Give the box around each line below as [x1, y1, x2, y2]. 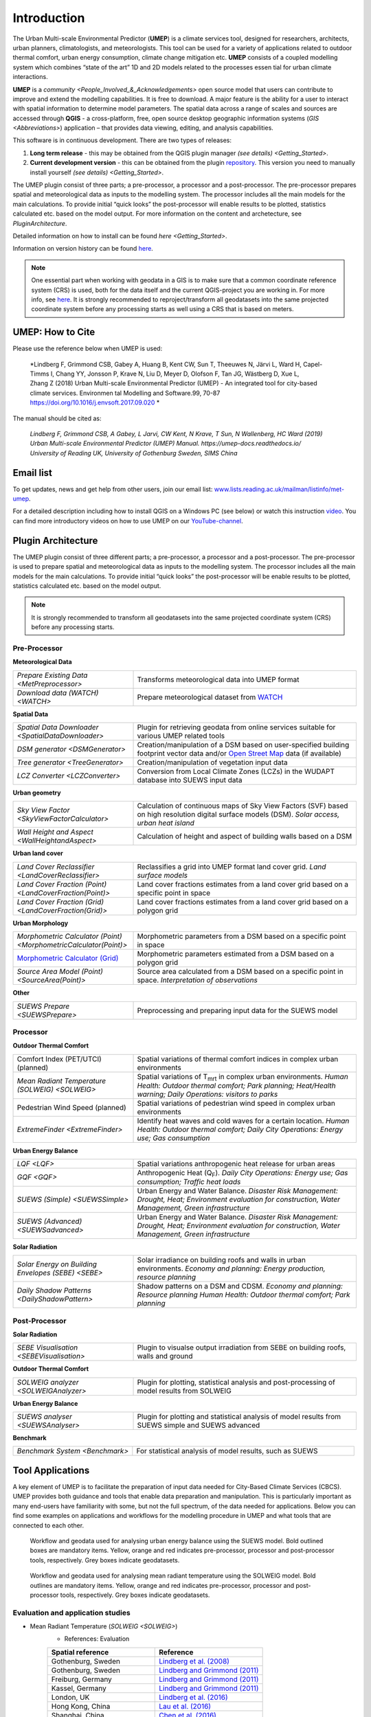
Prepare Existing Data [16, 670, 88, 680]
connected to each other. [12, 1521, 85, 1530]
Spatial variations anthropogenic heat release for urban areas [137, 1159, 336, 1168]
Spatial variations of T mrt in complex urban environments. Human [137, 1071, 348, 1082]
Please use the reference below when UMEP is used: [12, 344, 163, 353]
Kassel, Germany [51, 1683, 106, 1693]
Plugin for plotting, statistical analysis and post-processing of [137, 1377, 336, 1387]
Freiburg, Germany [51, 1674, 113, 1684]
